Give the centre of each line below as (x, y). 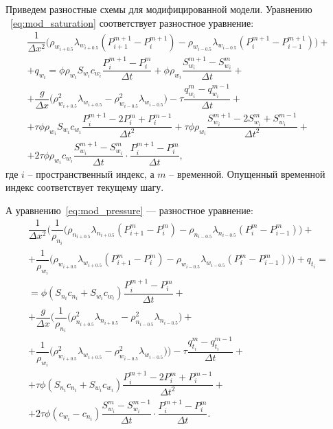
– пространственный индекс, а (91, 173)
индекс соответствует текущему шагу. (85, 187)
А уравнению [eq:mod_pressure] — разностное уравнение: (129, 210)
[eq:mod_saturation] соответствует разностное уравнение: (132, 22)
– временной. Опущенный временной (247, 173)
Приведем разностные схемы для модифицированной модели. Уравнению (159, 9)
